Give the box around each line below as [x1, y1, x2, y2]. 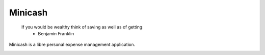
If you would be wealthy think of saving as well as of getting [21, 24, 142, 30]
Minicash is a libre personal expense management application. [9, 41, 135, 48]
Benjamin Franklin [38, 30, 74, 36]
